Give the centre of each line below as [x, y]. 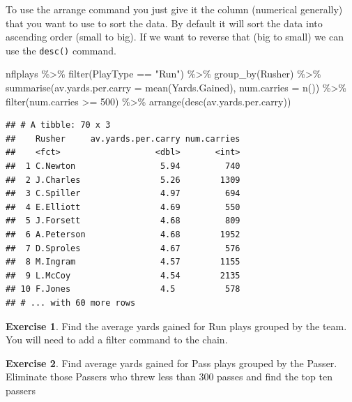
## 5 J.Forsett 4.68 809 [123, 221]
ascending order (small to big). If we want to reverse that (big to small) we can [175, 37]
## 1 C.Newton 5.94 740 [123, 166]
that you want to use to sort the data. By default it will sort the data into [164, 23]
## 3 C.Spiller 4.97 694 [123, 194]
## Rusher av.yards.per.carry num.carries [123, 139]
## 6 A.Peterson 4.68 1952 [123, 234]
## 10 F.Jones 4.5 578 [123, 289]
